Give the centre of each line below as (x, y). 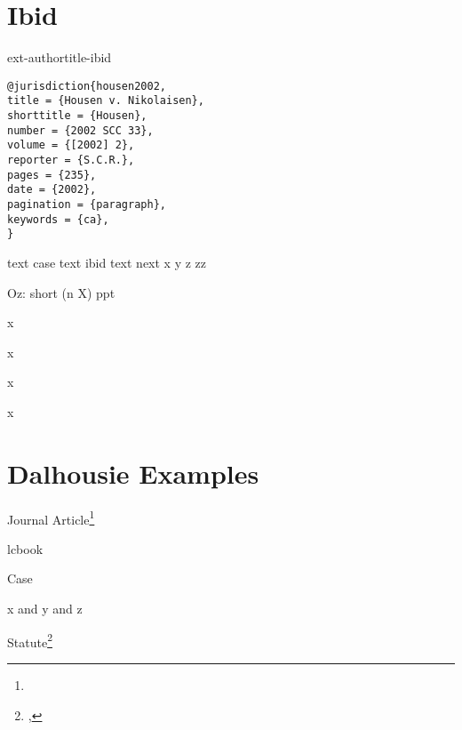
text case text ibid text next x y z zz (107, 262)
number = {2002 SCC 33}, (80, 130)
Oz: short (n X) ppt (61, 292)
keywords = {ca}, (58, 219)
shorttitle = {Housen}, (77, 116)
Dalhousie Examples (133, 473)
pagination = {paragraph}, (87, 204)
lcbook (25, 548)
